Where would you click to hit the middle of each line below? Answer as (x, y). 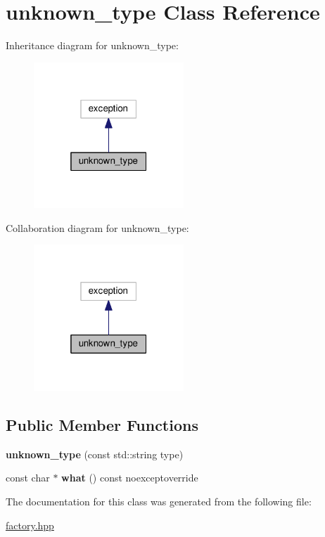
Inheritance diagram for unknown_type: (92, 45)
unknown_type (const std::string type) (95, 454)
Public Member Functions (102, 425)
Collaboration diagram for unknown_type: (97, 227)
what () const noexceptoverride (130, 478)
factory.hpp (30, 525)
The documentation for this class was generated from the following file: (159, 502)
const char (28, 478)
